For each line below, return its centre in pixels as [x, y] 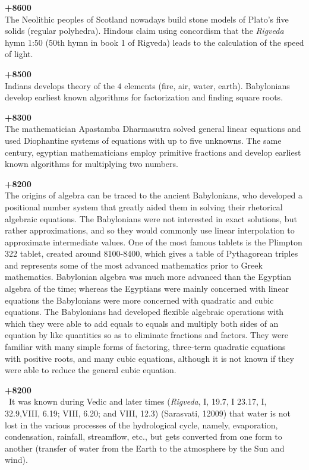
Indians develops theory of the [60, 85]
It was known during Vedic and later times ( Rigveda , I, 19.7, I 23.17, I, [138, 401]
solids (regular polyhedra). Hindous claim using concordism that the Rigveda [144, 31]
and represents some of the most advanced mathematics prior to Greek [134, 265]
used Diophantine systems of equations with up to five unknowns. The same [143, 140]
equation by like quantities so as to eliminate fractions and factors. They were [146, 335]
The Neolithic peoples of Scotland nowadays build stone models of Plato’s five [147, 19]
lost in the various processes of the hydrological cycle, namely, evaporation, [141, 425]
